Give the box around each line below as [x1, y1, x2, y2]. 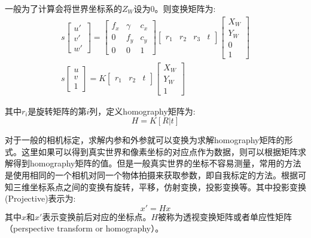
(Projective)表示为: [5, 192, 76, 205]
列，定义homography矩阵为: [89, 104, 196, 117]
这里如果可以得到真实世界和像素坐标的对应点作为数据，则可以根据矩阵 [21, 145, 298, 157]
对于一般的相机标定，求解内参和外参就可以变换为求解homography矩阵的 [5, 134, 285, 146]
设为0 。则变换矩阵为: [133, 2, 216, 14]
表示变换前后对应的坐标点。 [42, 210, 151, 222]
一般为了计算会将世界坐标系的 [5, 2, 122, 14]
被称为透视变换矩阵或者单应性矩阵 [158, 210, 292, 222]
